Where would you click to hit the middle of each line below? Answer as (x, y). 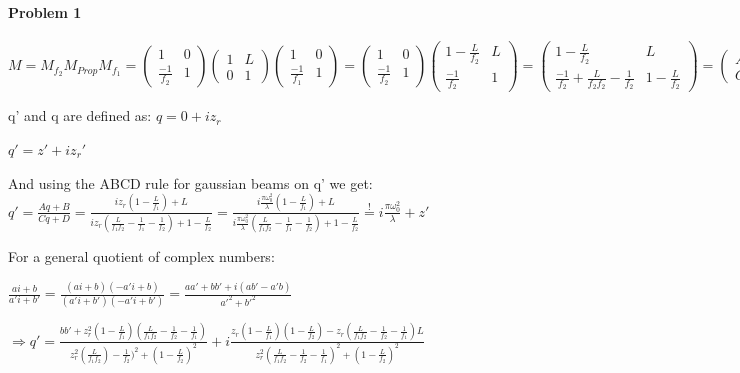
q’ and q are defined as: (80, 115)
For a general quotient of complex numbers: (141, 256)
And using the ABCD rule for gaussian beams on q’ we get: (190, 182)
